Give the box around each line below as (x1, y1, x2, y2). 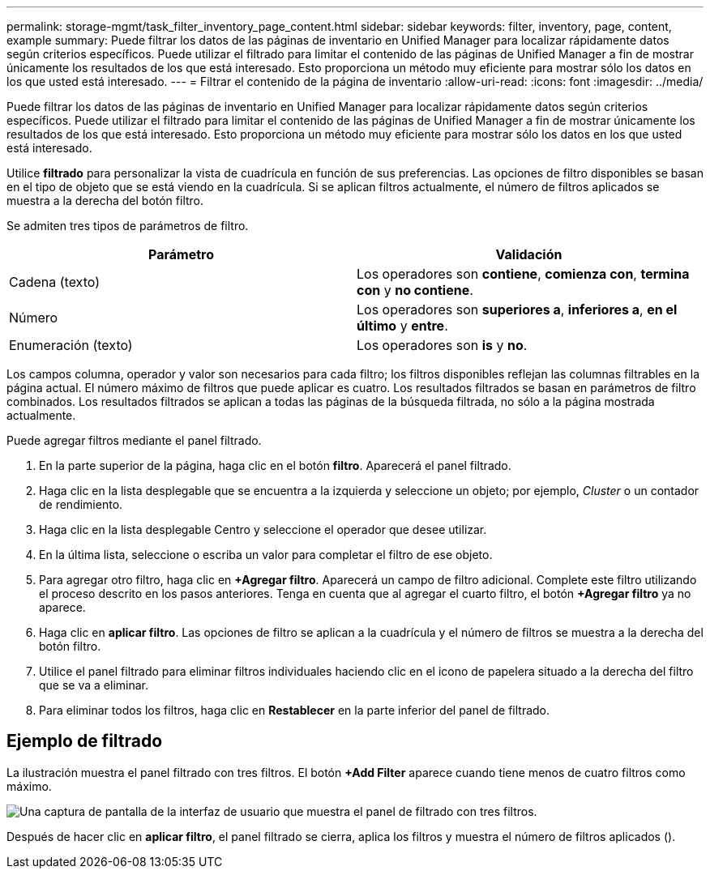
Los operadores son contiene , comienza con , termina (357, 266, 690, 282)
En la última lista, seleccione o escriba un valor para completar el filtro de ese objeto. (39, 548, 493, 561)
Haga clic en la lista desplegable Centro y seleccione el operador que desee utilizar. (39, 523, 487, 536)
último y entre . (357, 318, 448, 334)
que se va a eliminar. (39, 678, 148, 692)
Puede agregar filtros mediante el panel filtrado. (6, 433, 262, 447)
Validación (495, 246, 562, 262)
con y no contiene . (357, 282, 473, 298)
